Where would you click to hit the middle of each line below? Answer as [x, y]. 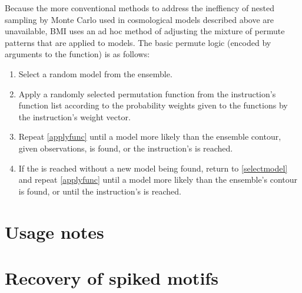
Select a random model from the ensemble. [95, 73]
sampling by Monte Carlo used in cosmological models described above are [140, 19]
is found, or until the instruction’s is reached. [100, 191]
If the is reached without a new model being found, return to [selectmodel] [153, 168]
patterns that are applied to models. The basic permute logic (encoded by [138, 42]
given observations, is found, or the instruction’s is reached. [126, 148]
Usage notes [54, 231]
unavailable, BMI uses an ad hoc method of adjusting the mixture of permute [145, 31]
